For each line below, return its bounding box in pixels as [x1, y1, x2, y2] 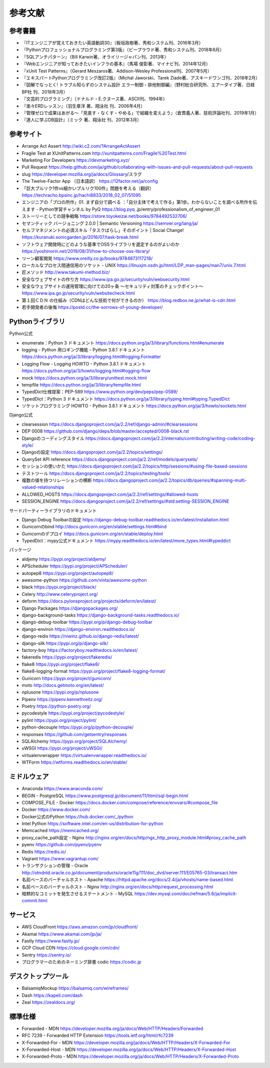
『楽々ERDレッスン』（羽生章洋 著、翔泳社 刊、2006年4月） [21, 103, 145, 109]
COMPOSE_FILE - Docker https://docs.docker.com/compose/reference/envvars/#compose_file [21, 799, 218, 806]
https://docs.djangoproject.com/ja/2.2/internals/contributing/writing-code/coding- [85, 435, 255, 441]
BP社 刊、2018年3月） [21, 89, 68, 95]
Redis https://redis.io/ [21, 849, 66, 855]
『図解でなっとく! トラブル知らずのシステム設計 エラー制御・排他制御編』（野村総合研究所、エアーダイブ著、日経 [21, 82, 255, 88]
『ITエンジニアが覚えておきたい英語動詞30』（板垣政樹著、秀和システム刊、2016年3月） [21, 40, 203, 46]
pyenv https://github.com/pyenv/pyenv [21, 842, 102, 848]
